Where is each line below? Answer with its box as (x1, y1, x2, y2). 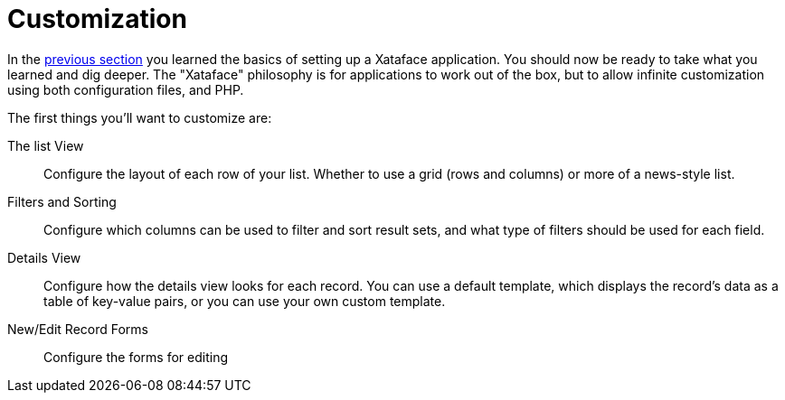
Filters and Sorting (7, 193, 117, 209)
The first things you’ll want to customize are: (7, 109, 272, 126)
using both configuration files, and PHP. (7, 81, 244, 98)
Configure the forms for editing (43, 349, 228, 365)
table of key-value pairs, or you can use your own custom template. (43, 293, 446, 309)
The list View (7, 137, 84, 153)
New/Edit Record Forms (7, 321, 149, 337)
